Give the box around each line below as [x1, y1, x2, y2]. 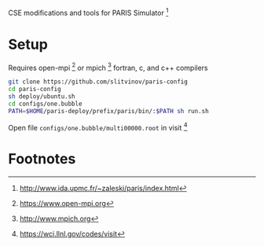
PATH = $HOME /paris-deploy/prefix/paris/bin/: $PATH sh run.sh [8, 107, 210, 115]
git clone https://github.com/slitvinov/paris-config [8, 78, 189, 86]
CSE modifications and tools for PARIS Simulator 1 [8, 7, 169, 17]
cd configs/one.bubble [8, 100, 82, 108]
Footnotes [8, 150, 76, 168]
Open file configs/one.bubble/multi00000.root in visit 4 [8, 121, 188, 132]
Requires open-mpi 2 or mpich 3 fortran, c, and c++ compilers [8, 61, 208, 72]
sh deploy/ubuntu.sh [8, 93, 76, 101]
